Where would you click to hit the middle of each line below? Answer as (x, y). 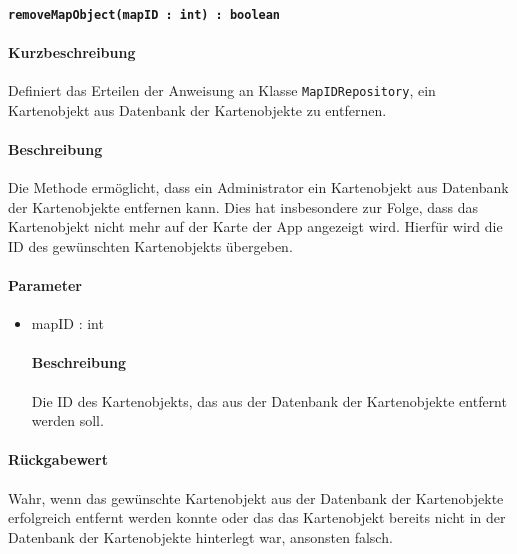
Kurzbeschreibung (72, 51)
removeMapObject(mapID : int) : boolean (144, 14)
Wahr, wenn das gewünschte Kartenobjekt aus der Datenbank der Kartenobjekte (256, 497)
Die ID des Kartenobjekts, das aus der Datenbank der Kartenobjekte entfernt (269, 400)
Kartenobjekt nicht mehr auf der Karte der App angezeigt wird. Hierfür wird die (255, 226)
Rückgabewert (58, 459)
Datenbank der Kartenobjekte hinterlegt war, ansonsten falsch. (200, 536)
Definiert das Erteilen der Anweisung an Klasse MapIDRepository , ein (222, 90)
